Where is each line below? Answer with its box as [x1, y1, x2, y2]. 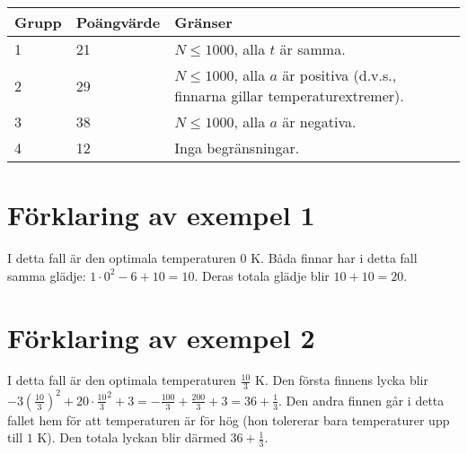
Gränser [174, 12, 233, 32]
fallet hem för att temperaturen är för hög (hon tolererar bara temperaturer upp [7, 410, 450, 429]
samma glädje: [7, 266, 86, 284]
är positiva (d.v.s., [282, 65, 397, 85]
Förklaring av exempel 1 [7, 196, 315, 233]
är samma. [279, 39, 346, 59]
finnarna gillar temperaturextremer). [174, 85, 404, 106]
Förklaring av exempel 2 [7, 319, 315, 355]
